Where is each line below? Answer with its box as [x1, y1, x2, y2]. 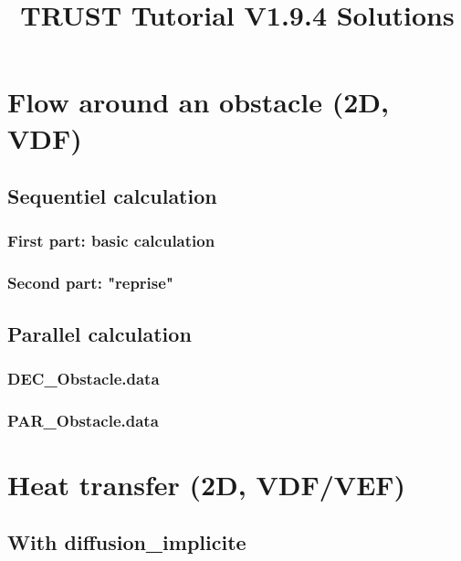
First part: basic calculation [7, 229, 215, 252]
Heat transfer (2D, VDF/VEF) [7, 465, 406, 503]
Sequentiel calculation [7, 182, 217, 210]
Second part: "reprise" [7, 271, 173, 294]
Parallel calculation [7, 319, 192, 347]
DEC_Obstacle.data [7, 366, 160, 389]
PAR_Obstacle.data [7, 408, 159, 431]
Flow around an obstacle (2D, [7, 83, 389, 121]
